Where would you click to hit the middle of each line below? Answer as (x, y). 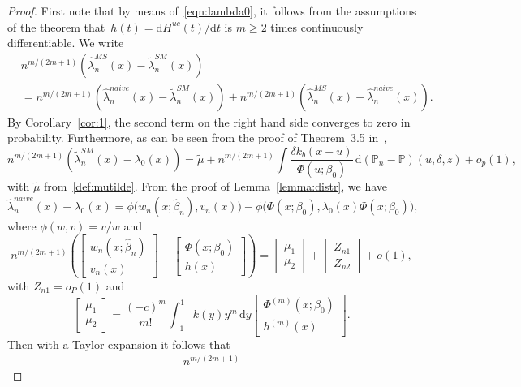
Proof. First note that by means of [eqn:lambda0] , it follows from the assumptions (212, 11)
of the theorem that (56, 26)
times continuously (317, 26)
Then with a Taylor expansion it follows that (119, 344)
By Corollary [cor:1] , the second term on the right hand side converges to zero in (209, 121)
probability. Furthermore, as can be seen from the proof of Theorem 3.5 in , (198, 138)
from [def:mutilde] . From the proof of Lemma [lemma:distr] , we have (216, 185)
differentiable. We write (66, 43)
